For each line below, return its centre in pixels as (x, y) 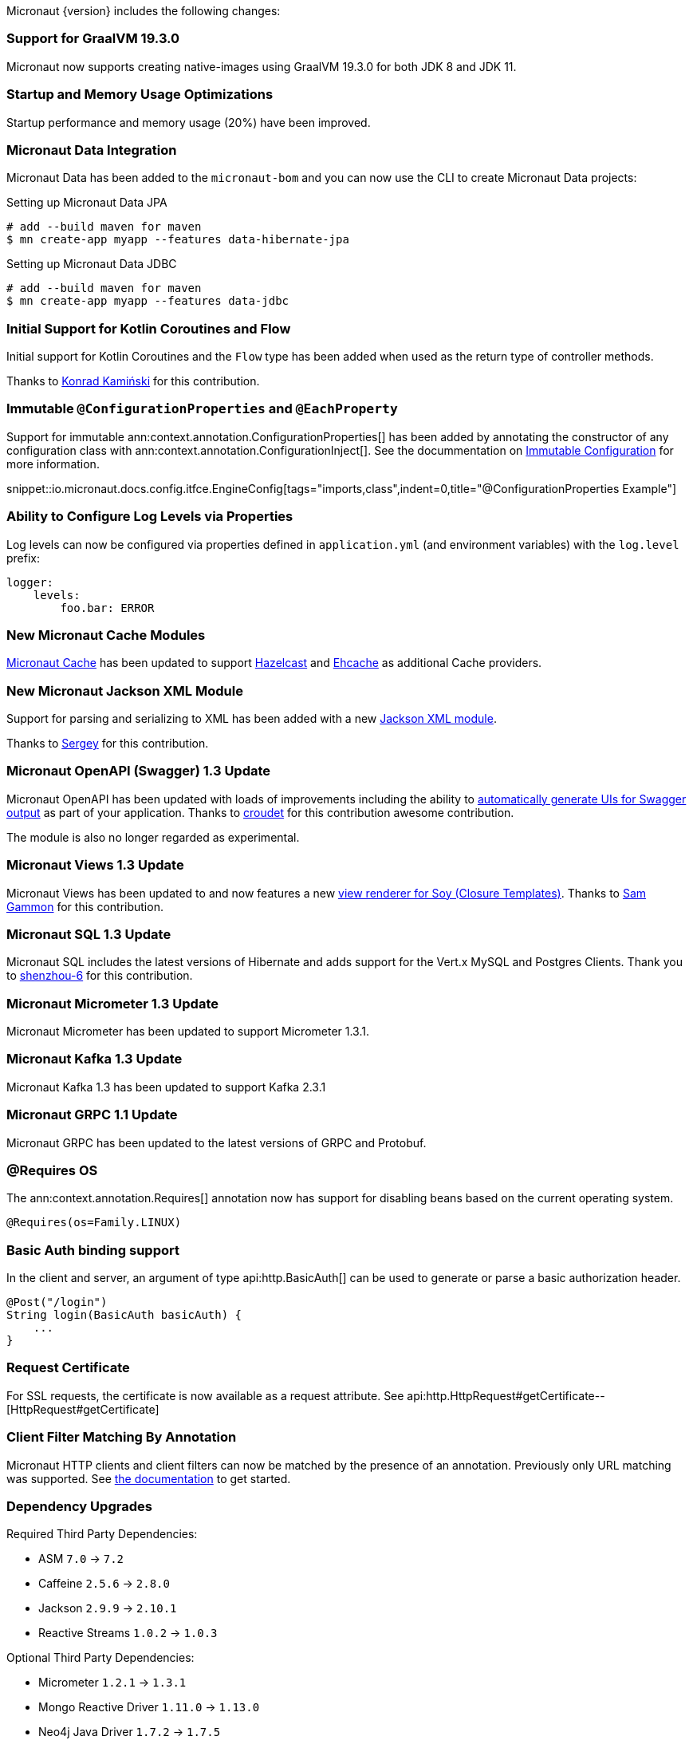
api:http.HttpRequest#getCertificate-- (506, 1395)
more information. (53, 464)
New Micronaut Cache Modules (106, 635)
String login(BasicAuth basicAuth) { (124, 1315)
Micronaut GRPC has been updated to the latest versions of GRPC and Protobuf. (217, 1142)
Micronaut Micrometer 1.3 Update (112, 1003)
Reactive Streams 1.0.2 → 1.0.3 (128, 1633)
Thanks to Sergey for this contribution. (108, 743)
